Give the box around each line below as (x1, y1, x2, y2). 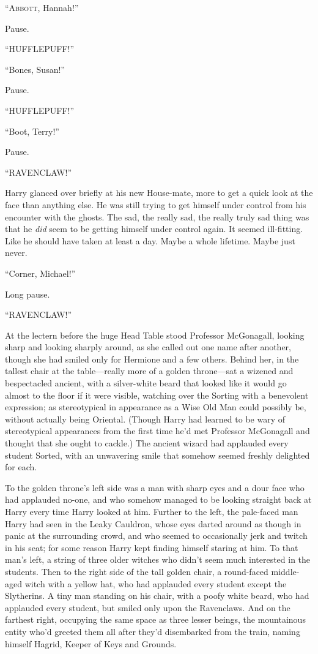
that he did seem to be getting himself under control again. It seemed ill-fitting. (5, 222, 303, 235)
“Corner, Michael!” (5, 266, 76, 279)
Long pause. (5, 287, 50, 300)
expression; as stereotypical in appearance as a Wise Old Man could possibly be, (5, 400, 306, 413)
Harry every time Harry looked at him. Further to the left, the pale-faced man (5, 505, 298, 517)
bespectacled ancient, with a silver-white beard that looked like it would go (5, 377, 287, 389)
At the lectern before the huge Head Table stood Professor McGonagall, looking (5, 328, 305, 341)
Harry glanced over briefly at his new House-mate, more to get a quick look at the (5, 186, 313, 199)
